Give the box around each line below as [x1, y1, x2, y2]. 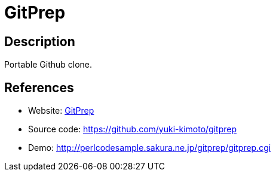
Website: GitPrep [28, 105, 94, 116]
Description [4, 34, 75, 49]
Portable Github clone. [4, 59, 93, 70]
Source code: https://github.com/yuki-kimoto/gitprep [28, 124, 237, 135]
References [4, 80, 74, 95]
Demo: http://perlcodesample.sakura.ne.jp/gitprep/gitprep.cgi [28, 142, 271, 153]
